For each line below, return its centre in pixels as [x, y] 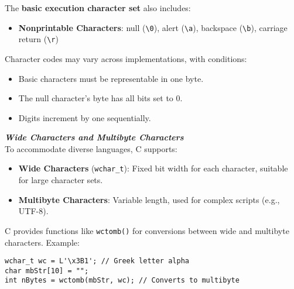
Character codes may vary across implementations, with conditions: [126, 58]
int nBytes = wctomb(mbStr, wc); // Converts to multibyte [122, 281]
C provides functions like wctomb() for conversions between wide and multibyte [147, 230]
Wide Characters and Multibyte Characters [94, 137]
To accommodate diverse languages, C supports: [91, 148]
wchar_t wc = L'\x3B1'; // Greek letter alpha [97, 261]
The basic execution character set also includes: [98, 8]
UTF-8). [33, 211]
